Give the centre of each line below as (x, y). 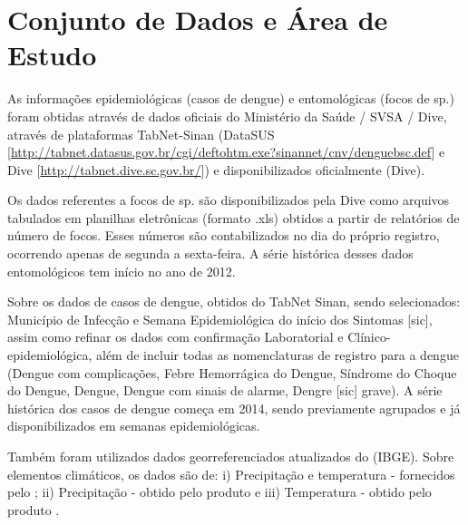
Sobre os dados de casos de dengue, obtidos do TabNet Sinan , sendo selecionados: (234, 301)
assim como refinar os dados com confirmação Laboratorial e (175, 337)
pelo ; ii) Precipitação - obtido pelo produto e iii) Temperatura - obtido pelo (219, 492)
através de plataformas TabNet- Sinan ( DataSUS (141, 134)
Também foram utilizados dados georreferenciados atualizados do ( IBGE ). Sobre (231, 456)
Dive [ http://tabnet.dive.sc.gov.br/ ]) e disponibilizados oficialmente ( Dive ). (216, 169)
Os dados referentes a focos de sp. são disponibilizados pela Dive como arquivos (229, 200)
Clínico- (369, 337)
